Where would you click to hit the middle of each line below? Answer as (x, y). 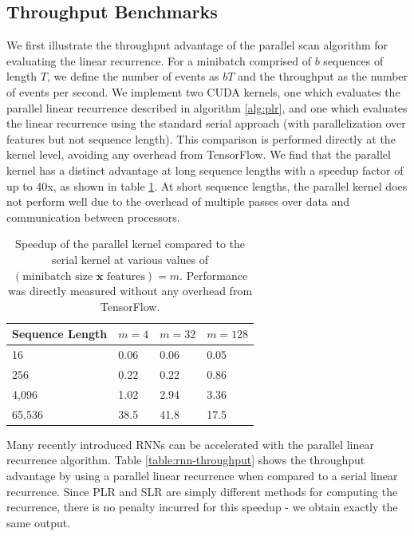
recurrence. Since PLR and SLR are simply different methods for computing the (202, 491)
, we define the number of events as (133, 76)
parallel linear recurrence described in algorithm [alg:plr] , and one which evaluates (207, 107)
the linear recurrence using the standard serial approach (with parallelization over (206, 123)
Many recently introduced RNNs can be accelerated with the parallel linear (190, 444)
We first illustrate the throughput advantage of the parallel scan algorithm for (197, 45)
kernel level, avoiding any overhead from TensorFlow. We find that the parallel (199, 154)
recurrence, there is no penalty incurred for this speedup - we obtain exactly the (202, 507)
